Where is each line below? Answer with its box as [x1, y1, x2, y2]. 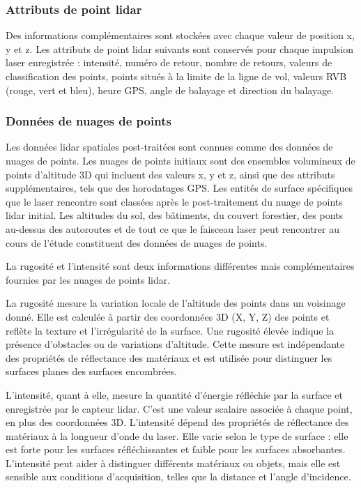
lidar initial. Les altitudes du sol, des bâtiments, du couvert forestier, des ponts [6, 208, 343, 222]
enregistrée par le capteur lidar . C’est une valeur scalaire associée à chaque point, [6, 401, 353, 415]
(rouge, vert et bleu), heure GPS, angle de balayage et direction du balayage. [6, 82, 335, 97]
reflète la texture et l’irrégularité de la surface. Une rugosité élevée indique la [6, 323, 334, 337]
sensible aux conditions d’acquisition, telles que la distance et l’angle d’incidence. [6, 469, 351, 484]
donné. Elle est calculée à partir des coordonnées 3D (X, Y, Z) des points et [6, 309, 330, 323]
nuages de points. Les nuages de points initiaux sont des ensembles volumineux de [6, 153, 355, 167]
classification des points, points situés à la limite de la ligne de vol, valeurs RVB [6, 69, 347, 83]
